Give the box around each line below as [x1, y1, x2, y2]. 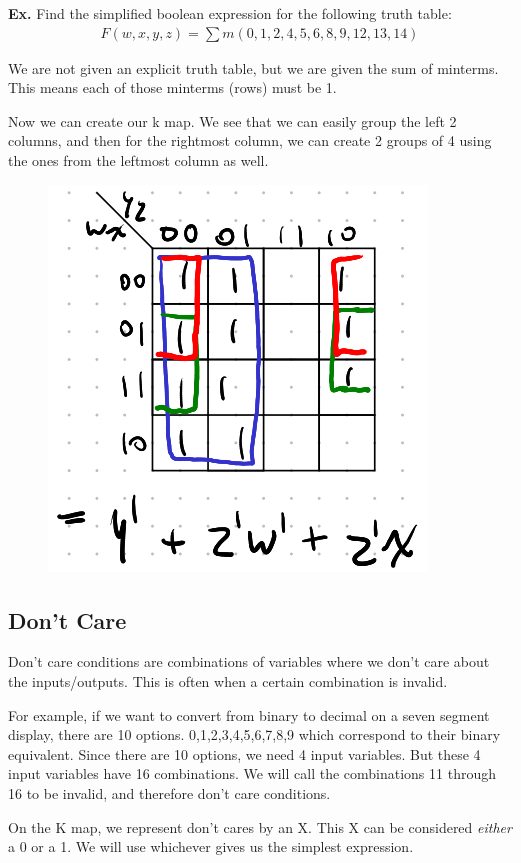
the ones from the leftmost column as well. [8, 150, 269, 170]
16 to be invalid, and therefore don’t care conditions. [8, 782, 331, 803]
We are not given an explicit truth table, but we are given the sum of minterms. [8, 57, 499, 78]
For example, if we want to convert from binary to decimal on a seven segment [8, 704, 490, 725]
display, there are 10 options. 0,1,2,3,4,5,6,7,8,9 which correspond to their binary [8, 724, 501, 745]
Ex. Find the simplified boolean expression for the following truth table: [8, 3, 452, 23]
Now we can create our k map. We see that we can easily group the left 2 [8, 110, 457, 131]
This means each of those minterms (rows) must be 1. [8, 77, 337, 98]
